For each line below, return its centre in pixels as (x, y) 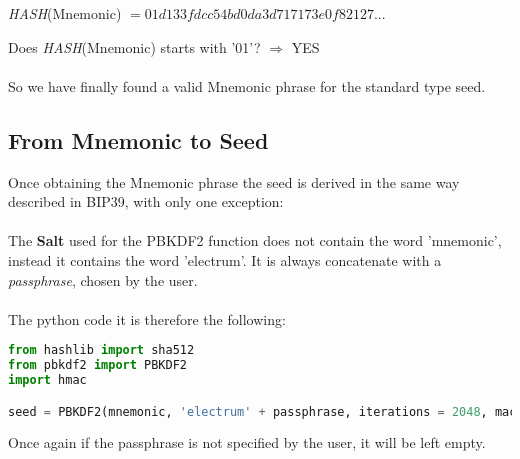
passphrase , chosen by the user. (103, 279)
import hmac (47, 380)
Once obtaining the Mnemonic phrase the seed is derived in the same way (234, 181)
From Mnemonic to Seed (138, 139)
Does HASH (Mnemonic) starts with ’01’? (134, 46)
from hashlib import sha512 (101, 350)
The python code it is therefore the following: (147, 318)
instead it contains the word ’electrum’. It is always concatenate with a (225, 259)
